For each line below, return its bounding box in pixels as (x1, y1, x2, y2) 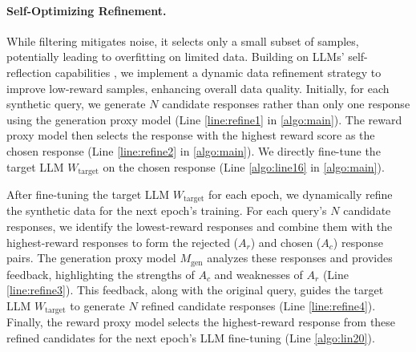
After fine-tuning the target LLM (6, 186, 170, 202)
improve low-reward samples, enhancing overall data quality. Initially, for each (6, 79, 390, 96)
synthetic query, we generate (6, 95, 146, 112)
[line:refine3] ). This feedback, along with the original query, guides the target (6, 281, 384, 298)
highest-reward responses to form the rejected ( (6, 233, 239, 250)
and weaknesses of (214, 265, 303, 282)
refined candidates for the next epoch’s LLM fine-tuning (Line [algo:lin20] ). (6, 329, 375, 346)
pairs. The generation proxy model (6, 249, 176, 266)
